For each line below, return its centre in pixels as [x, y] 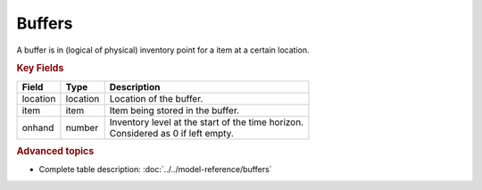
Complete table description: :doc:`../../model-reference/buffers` [155, 169]
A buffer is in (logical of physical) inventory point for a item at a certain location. [163, 50]
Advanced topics [55, 151]
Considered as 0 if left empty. [171, 133]
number [82, 128]
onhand [38, 128]
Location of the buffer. [156, 98]
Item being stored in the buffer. [175, 110]
